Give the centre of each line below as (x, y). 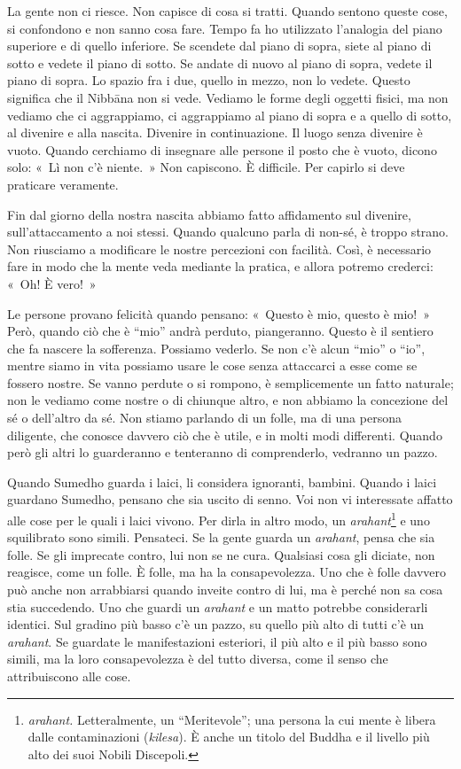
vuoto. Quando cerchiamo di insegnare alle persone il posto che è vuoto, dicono (222, 149)
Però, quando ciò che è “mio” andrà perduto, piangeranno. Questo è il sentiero (220, 331)
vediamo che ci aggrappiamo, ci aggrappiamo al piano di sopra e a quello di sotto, (230, 115)
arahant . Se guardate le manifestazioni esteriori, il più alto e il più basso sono (217, 641)
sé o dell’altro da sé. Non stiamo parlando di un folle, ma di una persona (204, 418)
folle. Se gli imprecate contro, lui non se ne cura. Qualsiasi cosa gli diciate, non (221, 554)
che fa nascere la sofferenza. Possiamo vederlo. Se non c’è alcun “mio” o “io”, (216, 348)
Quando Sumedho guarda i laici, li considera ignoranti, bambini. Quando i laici (222, 482)
